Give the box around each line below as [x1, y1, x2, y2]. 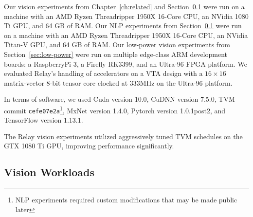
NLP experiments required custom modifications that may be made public [15, 195, 237, 205]
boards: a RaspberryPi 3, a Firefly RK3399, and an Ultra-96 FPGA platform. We [4, 58, 247, 69]
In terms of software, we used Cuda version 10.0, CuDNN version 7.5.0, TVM [4, 94, 235, 104]
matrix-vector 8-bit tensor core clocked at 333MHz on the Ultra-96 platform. [4, 77, 233, 88]
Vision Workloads [4, 164, 94, 180]
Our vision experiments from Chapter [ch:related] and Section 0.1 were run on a [4, 1, 245, 11]
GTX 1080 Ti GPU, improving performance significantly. [4, 141, 174, 151]
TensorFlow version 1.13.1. [4, 115, 83, 125]
